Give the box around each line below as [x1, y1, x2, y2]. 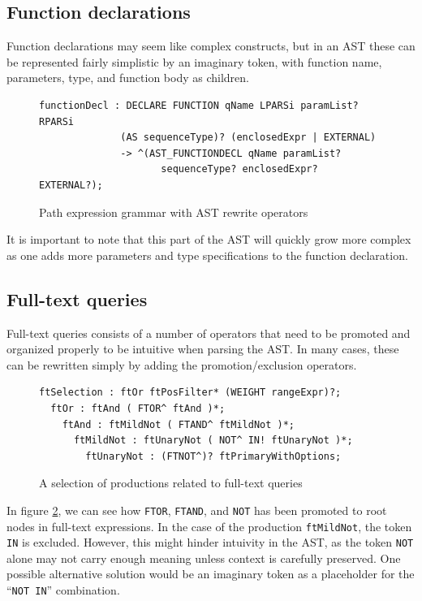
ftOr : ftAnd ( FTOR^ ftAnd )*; [50, 402, 226, 414]
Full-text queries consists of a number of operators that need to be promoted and [6, 324, 411, 341]
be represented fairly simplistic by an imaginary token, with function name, [6, 53, 382, 70]
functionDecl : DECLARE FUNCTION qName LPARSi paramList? [39, 99, 359, 111]
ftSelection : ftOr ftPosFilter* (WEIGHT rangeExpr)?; [39, 387, 342, 399]
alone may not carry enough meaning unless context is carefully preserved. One [6, 549, 401, 566]
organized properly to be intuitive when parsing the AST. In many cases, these [6, 340, 399, 357]
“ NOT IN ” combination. [6, 582, 120, 599]
